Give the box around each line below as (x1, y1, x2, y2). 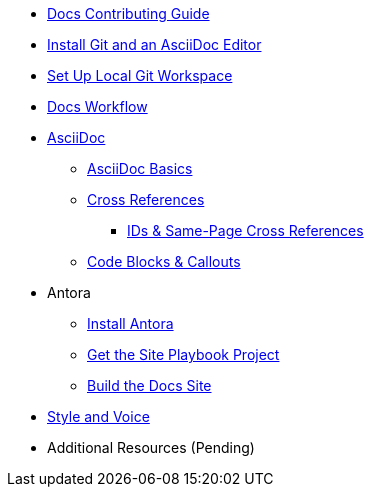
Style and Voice (47, 408, 150, 425)
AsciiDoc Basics (87, 160, 193, 177)
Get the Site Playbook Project (87, 346, 280, 363)
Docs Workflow (47, 98, 148, 115)
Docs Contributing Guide (47, 5, 210, 22)
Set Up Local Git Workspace (47, 67, 233, 84)
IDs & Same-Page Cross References (127, 222, 364, 239)
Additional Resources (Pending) (47, 439, 255, 456)
